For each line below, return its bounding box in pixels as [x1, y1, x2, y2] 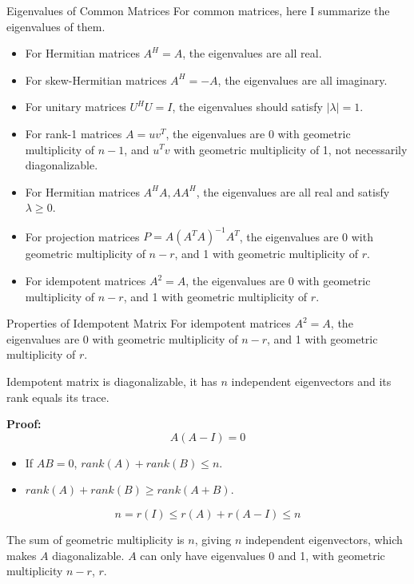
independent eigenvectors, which [245, 530, 403, 547]
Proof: [6, 415, 42, 432]
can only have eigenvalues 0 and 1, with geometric [140, 546, 385, 563]
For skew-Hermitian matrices [25, 71, 167, 88]
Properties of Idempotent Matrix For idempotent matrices [6, 315, 291, 332]
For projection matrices [25, 228, 140, 244]
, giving [194, 530, 232, 547]
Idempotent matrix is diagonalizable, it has [6, 373, 217, 389]
